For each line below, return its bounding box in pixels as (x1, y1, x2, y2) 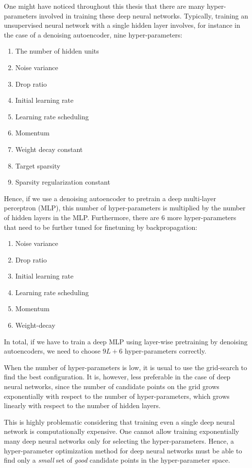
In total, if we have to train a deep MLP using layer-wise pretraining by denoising (4, 336, 248, 346)
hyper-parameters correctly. (124, 346, 206, 356)
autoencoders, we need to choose (4, 346, 101, 356)
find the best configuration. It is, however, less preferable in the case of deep (4, 372, 231, 382)
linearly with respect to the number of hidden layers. (4, 400, 161, 411)
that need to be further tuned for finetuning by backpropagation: (4, 222, 198, 232)
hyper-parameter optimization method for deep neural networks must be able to (4, 445, 242, 455)
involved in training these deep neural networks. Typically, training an (39, 10, 248, 20)
